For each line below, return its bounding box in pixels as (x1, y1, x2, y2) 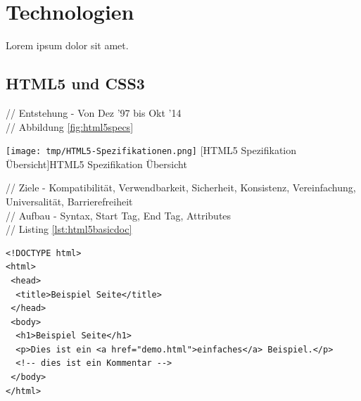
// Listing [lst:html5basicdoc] (6, 222, 132, 236)
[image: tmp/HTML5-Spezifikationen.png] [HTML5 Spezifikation (6, 143, 297, 158)
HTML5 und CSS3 (6, 72, 145, 94)
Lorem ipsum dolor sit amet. (6, 38, 129, 53)
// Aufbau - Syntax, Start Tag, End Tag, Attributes (6, 208, 232, 222)
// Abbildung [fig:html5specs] (6, 119, 134, 134)
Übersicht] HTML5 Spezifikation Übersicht (6, 156, 187, 171)
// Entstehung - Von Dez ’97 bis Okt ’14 (6, 105, 182, 120)
